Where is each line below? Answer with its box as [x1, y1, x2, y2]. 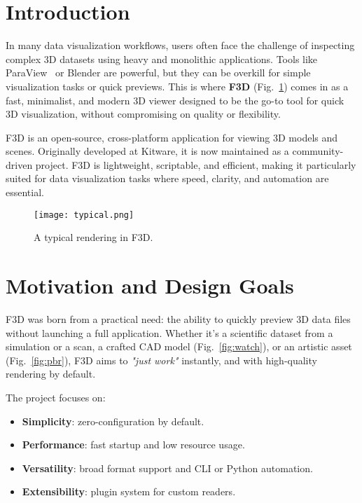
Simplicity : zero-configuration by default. [22, 413, 204, 428]
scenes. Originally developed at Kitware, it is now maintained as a [6, 144, 289, 158]
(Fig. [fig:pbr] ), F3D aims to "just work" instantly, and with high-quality [6, 352, 317, 367]
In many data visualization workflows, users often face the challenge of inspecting [6, 38, 355, 53]
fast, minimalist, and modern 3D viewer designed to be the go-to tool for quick [6, 92, 344, 107]
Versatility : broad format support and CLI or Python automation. [22, 460, 313, 475]
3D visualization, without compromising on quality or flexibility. [6, 106, 281, 121]
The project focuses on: [6, 390, 106, 404]
